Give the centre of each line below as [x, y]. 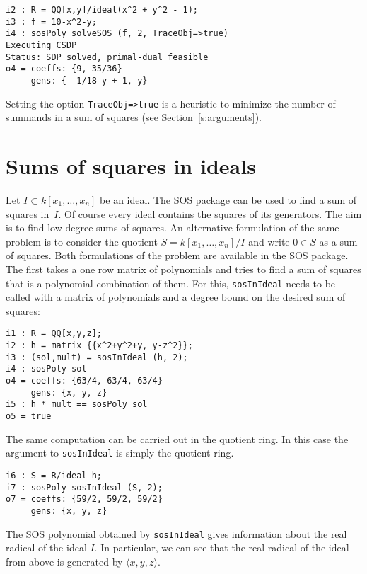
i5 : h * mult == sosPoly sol [77, 404]
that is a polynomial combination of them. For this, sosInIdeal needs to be [171, 283]
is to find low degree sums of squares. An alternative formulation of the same [173, 228]
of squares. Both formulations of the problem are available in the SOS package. [177, 255]
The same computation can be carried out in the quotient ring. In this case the [177, 438]
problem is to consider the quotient [82, 241]
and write [269, 241]
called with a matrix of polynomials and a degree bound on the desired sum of [176, 297]
